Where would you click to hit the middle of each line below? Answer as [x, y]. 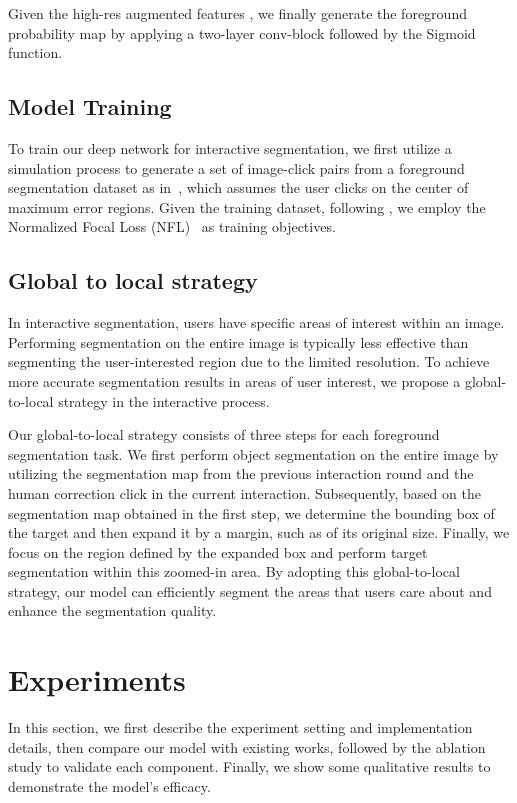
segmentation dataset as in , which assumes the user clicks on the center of [238, 187]
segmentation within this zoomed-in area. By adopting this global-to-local [234, 571]
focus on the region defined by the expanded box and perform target [218, 551]
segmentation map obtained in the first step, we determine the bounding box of [251, 512]
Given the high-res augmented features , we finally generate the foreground [237, 13]
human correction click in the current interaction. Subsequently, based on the [244, 492]
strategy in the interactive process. [164, 400]
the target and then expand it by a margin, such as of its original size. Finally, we [259, 532]
